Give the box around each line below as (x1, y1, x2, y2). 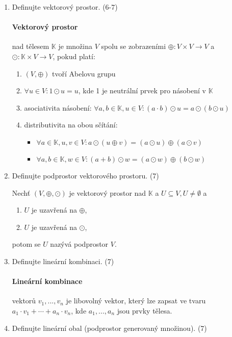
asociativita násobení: (24, 102, 92, 113)
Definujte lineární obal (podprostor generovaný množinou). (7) (12, 322, 207, 333)
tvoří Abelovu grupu (52, 68, 116, 79)
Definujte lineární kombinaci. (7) (12, 255, 114, 266)
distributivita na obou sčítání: (24, 119, 118, 130)
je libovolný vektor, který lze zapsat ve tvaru (66, 295, 206, 306)
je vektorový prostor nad (69, 187, 146, 198)
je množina (58, 41, 92, 51)
